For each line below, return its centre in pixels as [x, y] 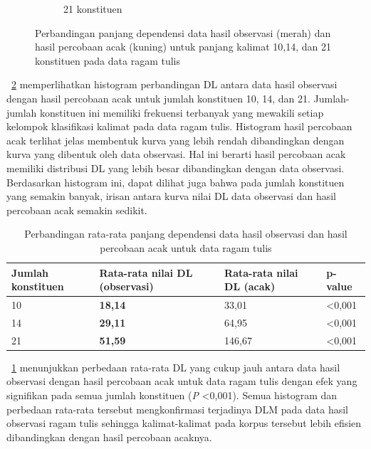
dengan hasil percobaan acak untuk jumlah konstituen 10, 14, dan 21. [158, 98]
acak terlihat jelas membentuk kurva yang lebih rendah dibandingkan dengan [176, 140]
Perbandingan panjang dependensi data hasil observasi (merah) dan [183, 32]
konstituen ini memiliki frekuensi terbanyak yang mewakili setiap [182, 112]
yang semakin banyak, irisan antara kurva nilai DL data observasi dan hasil [171, 196]
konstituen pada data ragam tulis [108, 60]
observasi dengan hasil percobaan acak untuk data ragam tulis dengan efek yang [182, 381]
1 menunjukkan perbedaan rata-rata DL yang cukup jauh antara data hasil [176, 367]
